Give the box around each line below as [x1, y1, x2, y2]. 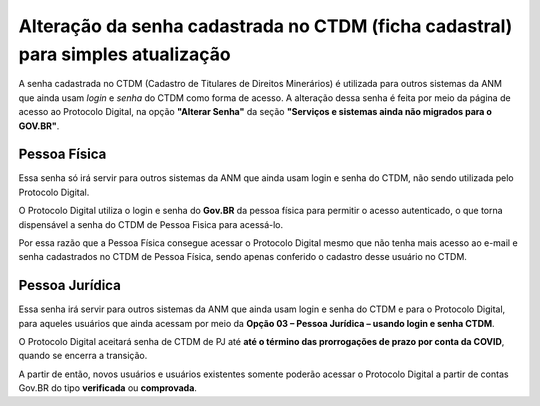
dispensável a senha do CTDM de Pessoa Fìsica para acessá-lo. [18, 218, 284, 230]
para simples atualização [18, 43, 231, 65]
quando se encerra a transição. [18, 350, 148, 362]
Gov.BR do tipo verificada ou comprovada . [18, 382, 197, 394]
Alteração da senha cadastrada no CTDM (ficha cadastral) [18, 15, 513, 37]
